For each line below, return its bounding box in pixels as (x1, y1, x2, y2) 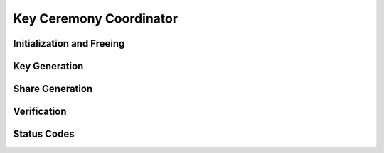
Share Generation (13, 83, 93, 95)
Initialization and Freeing (13, 38, 125, 50)
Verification (13, 106, 67, 118)
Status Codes (13, 128, 75, 140)
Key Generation (13, 60, 84, 72)
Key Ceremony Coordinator (13, 11, 178, 26)
